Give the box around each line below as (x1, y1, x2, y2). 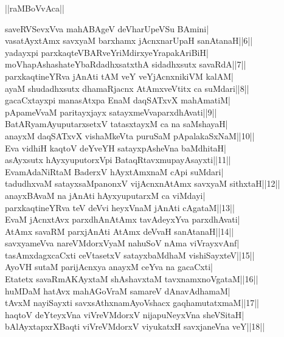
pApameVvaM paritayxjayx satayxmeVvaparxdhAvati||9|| (5, 105, 217, 118)
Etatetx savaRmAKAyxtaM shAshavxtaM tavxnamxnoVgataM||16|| (5, 273, 258, 285)
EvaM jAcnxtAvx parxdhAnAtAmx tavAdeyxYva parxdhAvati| (5, 213, 240, 226)
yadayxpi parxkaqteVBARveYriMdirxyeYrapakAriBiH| (5, 46, 209, 58)
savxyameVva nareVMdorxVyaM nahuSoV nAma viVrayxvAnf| (5, 237, 240, 249)
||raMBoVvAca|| (5, 2, 64, 14)
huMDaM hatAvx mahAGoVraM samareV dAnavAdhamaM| (5, 284, 230, 297)
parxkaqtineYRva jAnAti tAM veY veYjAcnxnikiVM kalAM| (5, 69, 234, 82)
